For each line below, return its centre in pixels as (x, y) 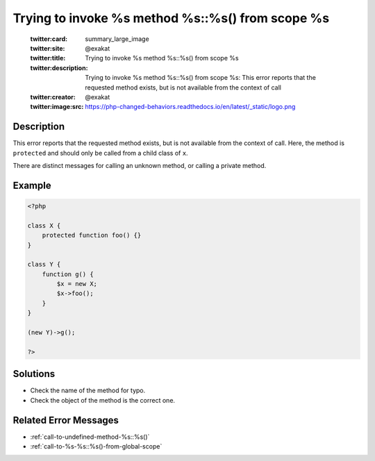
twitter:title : (48, 58)
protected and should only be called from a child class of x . (100, 153)
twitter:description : (59, 68)
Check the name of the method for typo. (88, 391)
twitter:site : (48, 48)
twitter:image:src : (57, 107)
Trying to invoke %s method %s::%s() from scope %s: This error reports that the (200, 78)
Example (32, 185)
